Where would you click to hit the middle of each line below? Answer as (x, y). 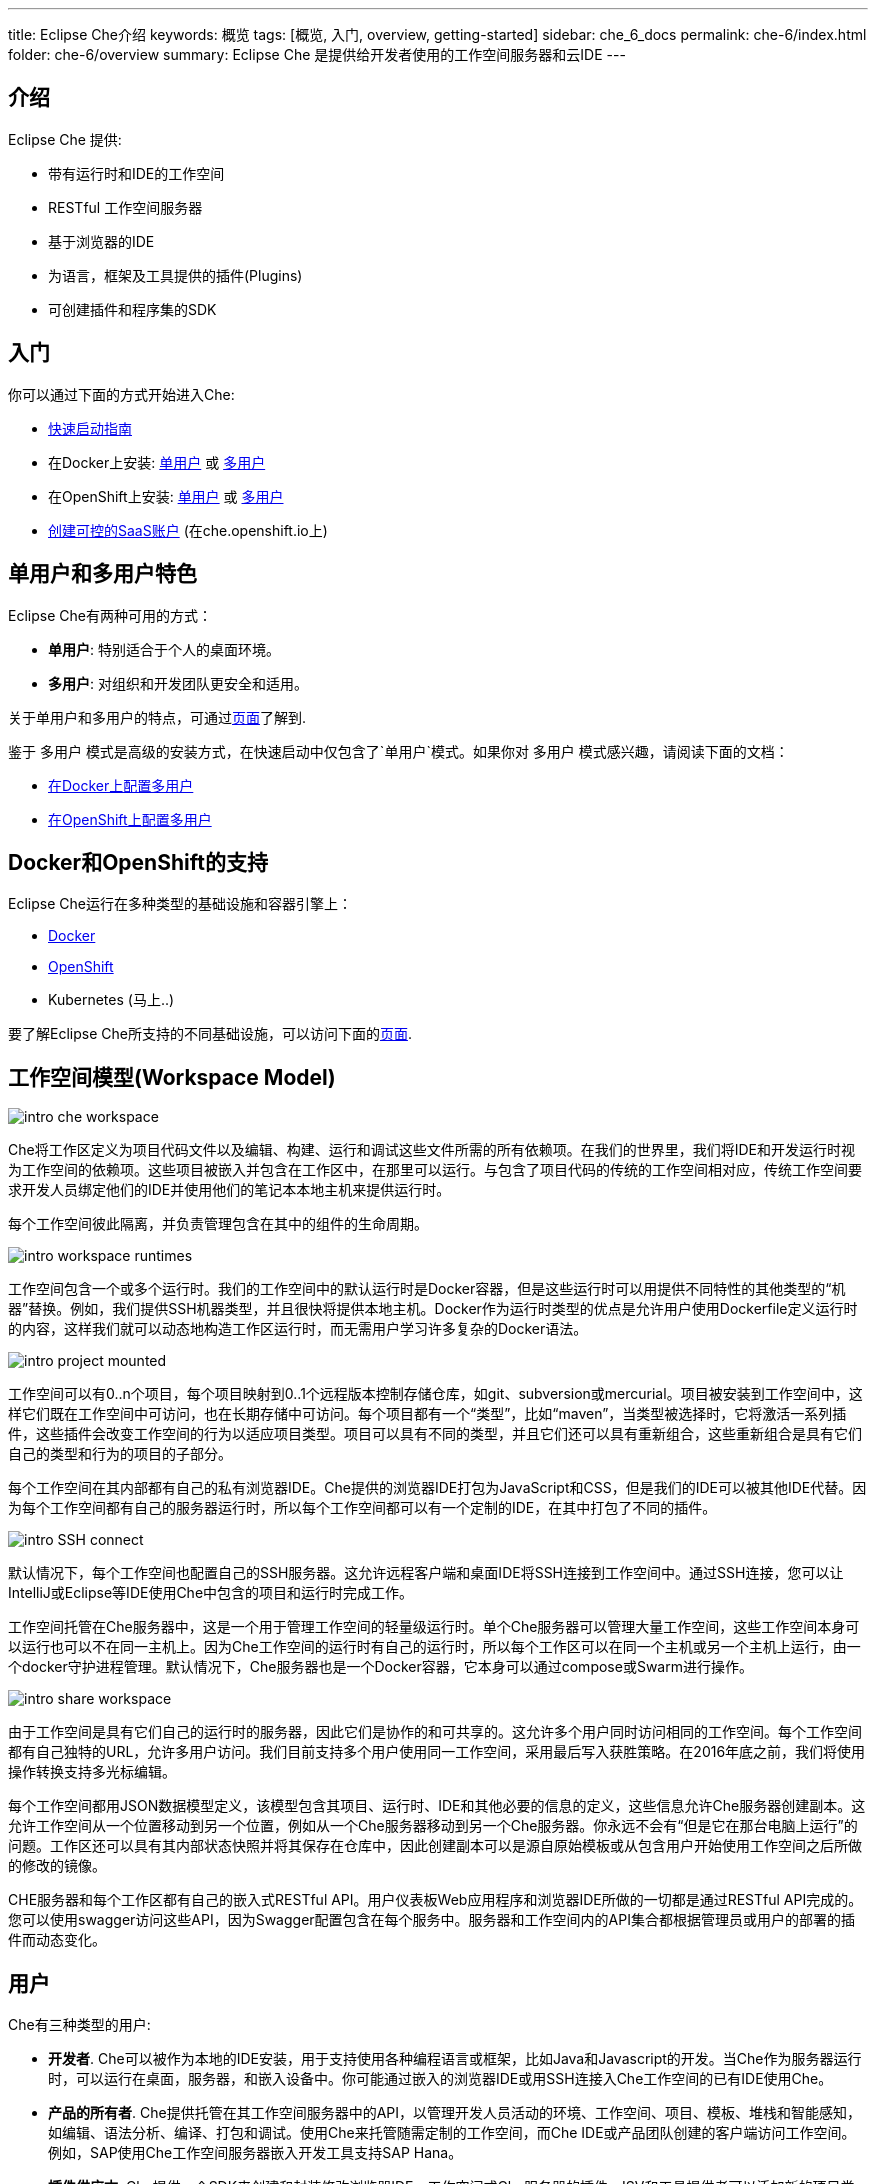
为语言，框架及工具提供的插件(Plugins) (175, 275)
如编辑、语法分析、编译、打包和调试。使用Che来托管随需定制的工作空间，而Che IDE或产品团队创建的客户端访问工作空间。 (452, 2133)
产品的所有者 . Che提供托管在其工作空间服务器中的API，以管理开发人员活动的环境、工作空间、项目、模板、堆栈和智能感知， (454, 2113)
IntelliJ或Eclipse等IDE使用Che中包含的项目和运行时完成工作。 (211, 1593)
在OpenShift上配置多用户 (130, 819)
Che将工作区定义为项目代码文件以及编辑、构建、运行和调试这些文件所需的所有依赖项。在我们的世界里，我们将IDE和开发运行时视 (431, 1150)
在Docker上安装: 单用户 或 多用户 (157, 462)
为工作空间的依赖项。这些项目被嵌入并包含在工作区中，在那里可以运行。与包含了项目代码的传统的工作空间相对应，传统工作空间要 (435, 1170)
